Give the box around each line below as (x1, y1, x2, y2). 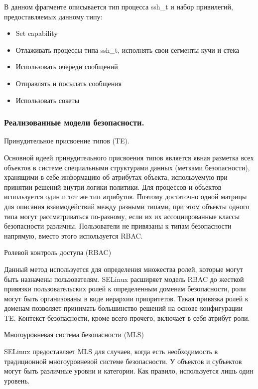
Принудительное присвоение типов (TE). (4, 135, 129, 146)
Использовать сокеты (15, 95, 80, 105)
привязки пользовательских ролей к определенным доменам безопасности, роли (4, 283, 246, 294)
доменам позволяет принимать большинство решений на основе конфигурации (4, 303, 243, 313)
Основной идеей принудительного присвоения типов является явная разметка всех (4, 152, 254, 162)
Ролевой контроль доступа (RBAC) (4, 247, 112, 258)
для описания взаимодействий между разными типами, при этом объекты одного (4, 201, 250, 211)
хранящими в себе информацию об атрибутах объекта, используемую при (4, 172, 228, 182)
